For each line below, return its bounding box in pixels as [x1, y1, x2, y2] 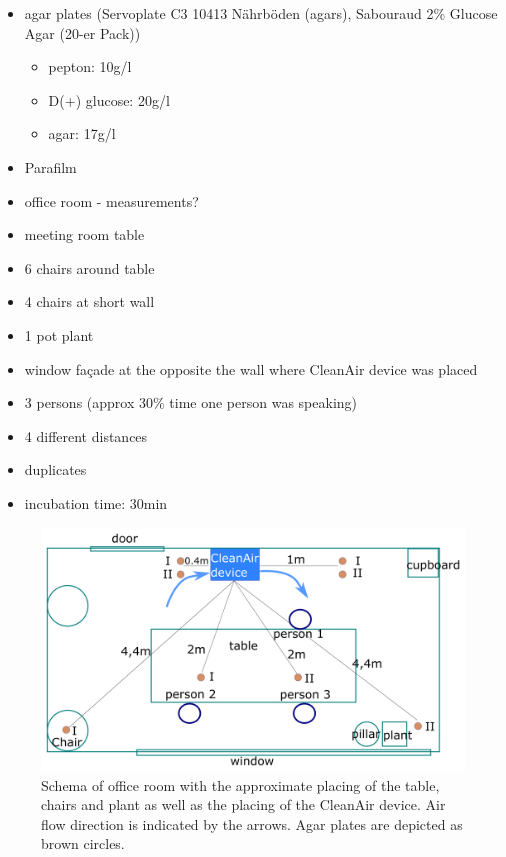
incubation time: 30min [24, 492, 168, 513]
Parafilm [24, 156, 77, 177]
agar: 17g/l [48, 123, 116, 144]
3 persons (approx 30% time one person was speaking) [24, 392, 358, 413]
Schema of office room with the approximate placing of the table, [41, 774, 440, 795]
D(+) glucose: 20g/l [48, 89, 170, 110]
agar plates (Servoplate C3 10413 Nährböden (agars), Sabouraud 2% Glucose [24, 3, 498, 23]
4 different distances [24, 425, 148, 446]
